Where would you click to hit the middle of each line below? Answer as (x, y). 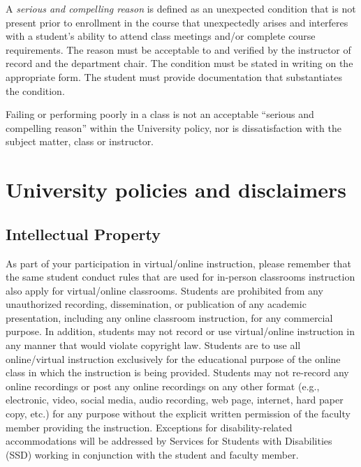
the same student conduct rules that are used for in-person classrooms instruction (180, 277)
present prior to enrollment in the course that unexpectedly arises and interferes (177, 22)
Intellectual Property (83, 234)
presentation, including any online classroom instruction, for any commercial (169, 317)
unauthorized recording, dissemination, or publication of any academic (156, 304)
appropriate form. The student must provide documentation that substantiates (174, 76)
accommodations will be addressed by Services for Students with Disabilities (169, 441)
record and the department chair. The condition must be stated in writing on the (179, 63)
